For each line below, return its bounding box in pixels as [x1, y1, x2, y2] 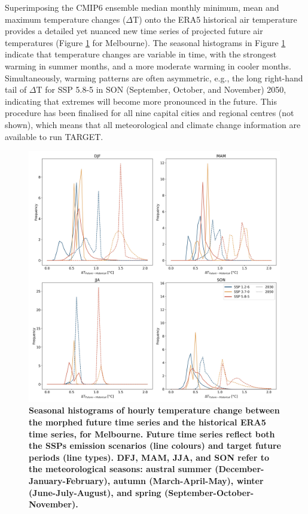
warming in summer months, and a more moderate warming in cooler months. [5, 59, 291, 72]
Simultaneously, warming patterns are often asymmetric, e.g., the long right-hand [5, 71, 303, 84]
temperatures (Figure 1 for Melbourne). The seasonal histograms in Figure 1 [5, 36, 286, 48]
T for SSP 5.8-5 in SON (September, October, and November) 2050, [36, 83, 286, 96]
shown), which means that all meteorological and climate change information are [5, 118, 301, 130]
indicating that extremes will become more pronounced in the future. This [5, 95, 277, 107]
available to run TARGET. [5, 130, 103, 142]
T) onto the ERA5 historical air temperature [133, 13, 297, 25]
